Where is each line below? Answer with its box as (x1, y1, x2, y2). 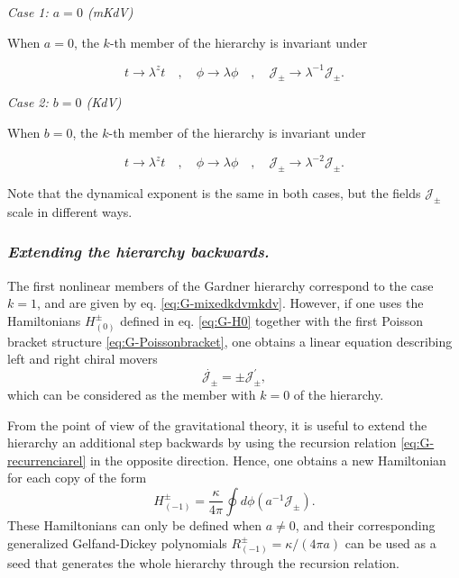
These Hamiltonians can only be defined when (7, 515, 262, 534)
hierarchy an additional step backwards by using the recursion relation (7, 433, 397, 452)
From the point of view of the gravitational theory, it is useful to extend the (7, 415, 427, 434)
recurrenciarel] (7, 450, 87, 469)
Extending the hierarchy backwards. (7, 240, 270, 263)
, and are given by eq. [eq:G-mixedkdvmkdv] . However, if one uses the (36, 294, 424, 312)
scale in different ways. (7, 202, 133, 221)
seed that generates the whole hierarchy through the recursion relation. (7, 554, 399, 573)
